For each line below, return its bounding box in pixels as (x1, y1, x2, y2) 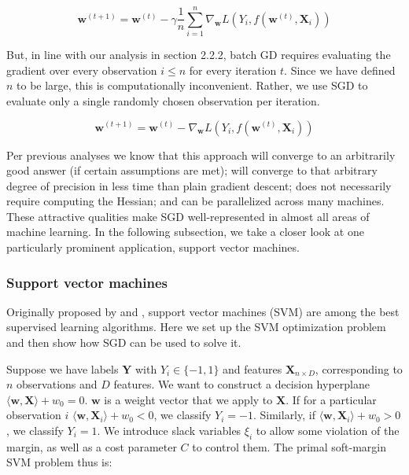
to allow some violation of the (256, 422, 400, 439)
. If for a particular (286, 391, 377, 407)
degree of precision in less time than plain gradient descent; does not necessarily (6, 177, 392, 193)
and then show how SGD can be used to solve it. (6, 334, 241, 351)
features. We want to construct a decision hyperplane (113, 376, 370, 392)
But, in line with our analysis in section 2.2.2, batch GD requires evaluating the (6, 46, 391, 63)
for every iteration (189, 61, 277, 78)
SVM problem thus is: (6, 454, 112, 470)
